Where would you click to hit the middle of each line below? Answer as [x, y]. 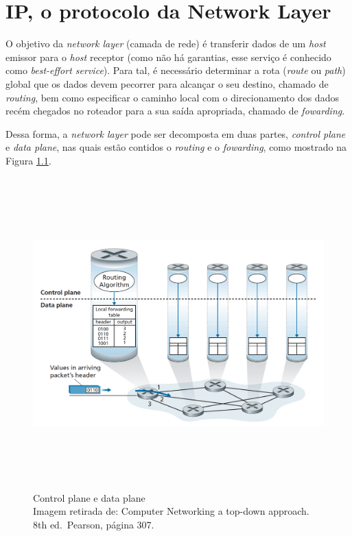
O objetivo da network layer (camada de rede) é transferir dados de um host [166, 44]
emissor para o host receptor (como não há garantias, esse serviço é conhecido [168, 57]
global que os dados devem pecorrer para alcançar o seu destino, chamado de [167, 83]
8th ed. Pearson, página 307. [94, 524]
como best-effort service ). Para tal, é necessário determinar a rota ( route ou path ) [176, 70]
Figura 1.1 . [28, 160]
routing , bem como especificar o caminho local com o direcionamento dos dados [172, 97]
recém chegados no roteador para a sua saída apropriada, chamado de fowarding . [175, 111]
